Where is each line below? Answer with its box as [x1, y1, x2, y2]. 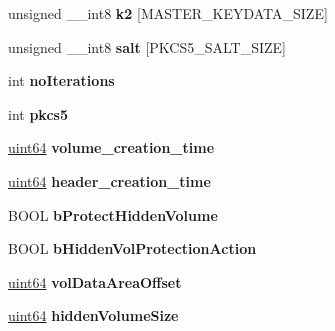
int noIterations [8, 70, 115, 91]
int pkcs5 [8, 103, 68, 124]
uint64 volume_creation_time [8, 137, 215, 158]
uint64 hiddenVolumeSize [8, 305, 179, 326]
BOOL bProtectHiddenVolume [8, 204, 218, 225]
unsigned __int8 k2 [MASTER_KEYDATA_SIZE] [8, 3, 328, 23]
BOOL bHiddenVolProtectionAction [8, 238, 257, 259]
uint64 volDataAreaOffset [8, 271, 182, 292]
